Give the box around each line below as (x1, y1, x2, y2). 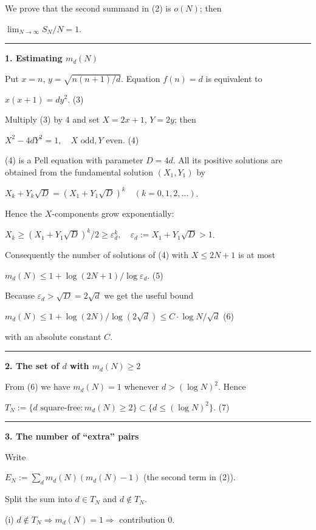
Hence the (5, 207, 43, 220)
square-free (40, 403, 81, 412)
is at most (238, 248, 275, 261)
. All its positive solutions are (173, 154, 283, 166)
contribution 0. (119, 512, 175, 525)
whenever (124, 380, 159, 393)
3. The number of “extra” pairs (5, 430, 139, 443)
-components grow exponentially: (52, 207, 174, 220)
